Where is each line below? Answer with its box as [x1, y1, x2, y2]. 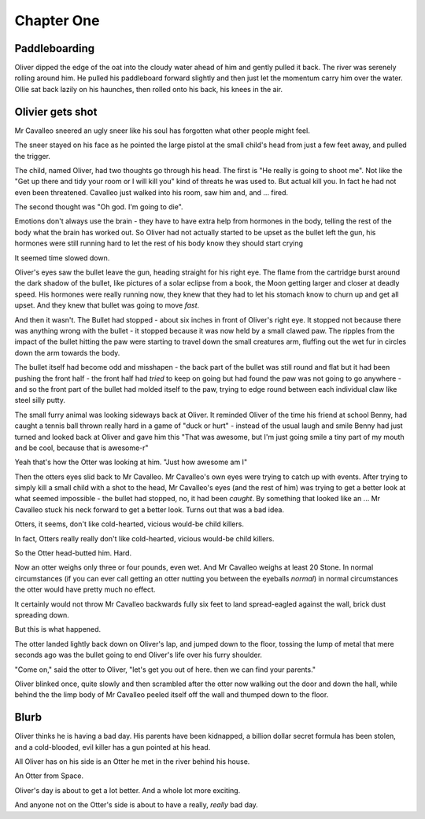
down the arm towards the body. [14, 348, 120, 357]
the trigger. [14, 151, 51, 160]
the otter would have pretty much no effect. [14, 585, 156, 594]
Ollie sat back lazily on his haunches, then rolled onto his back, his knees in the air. [14, 84, 283, 94]
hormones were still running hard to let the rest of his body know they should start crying [14, 238, 303, 248]
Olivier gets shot [14, 105, 98, 118]
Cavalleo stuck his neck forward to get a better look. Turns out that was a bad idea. [14, 504, 285, 515]
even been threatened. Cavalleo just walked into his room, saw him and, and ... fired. [14, 187, 289, 197]
